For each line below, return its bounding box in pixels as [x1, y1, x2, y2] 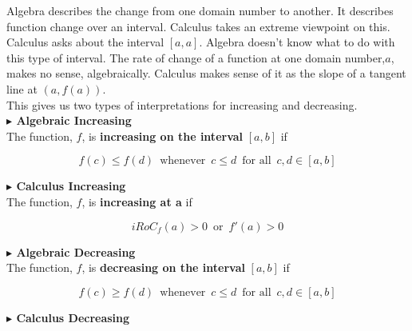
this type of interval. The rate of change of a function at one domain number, [6, 49, 386, 66]
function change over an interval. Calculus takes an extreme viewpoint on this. [6, 18, 390, 34]
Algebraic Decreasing [16, 243, 136, 260]
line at [6, 80, 38, 97]
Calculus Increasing [16, 177, 126, 194]
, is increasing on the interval [81, 127, 244, 144]
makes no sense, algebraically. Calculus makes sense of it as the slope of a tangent [6, 65, 406, 82]
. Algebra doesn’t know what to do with [199, 34, 395, 50]
